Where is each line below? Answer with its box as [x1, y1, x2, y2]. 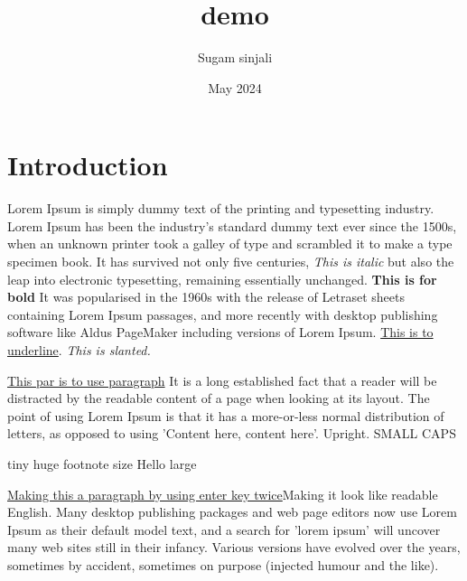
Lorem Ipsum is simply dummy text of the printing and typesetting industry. [7, 199, 434, 218]
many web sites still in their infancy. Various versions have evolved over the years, [7, 538, 461, 557]
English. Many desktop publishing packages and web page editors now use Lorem [7, 502, 457, 521]
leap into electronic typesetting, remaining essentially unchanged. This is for [7, 269, 437, 288]
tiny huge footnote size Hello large [7, 454, 197, 473]
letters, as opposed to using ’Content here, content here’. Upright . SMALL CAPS [7, 424, 456, 443]
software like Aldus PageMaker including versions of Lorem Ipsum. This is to [7, 323, 434, 342]
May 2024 [208, 78, 262, 97]
